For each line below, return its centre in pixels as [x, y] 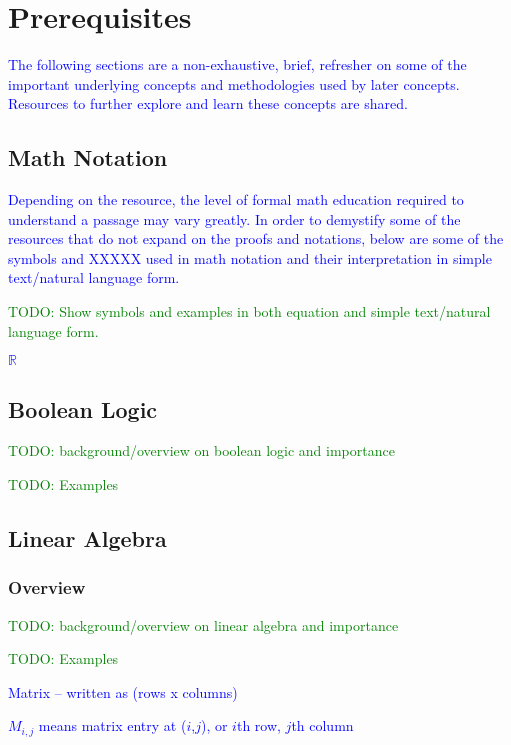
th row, [258, 725]
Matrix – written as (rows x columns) [123, 691]
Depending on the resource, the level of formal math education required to [236, 199]
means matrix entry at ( [112, 725]
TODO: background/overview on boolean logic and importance [201, 450]
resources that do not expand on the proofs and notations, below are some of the [256, 238]
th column [322, 725]
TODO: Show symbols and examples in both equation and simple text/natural [249, 311]
